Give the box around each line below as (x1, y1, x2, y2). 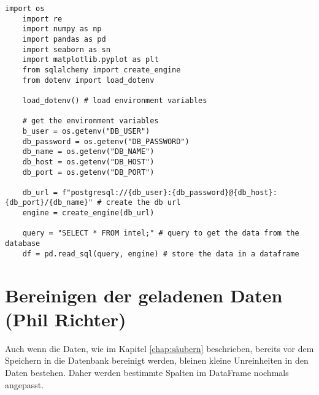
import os (5, 4, 45, 13)
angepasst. (5, 378, 44, 391)
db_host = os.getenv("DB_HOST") (22, 157, 155, 166)
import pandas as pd (22, 34, 106, 44)
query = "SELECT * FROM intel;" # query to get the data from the (22, 229, 299, 238)
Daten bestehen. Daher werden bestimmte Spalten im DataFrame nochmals (5, 366, 289, 378)
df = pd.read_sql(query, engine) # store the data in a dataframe (22, 249, 299, 258)
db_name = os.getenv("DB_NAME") (22, 147, 155, 156)
